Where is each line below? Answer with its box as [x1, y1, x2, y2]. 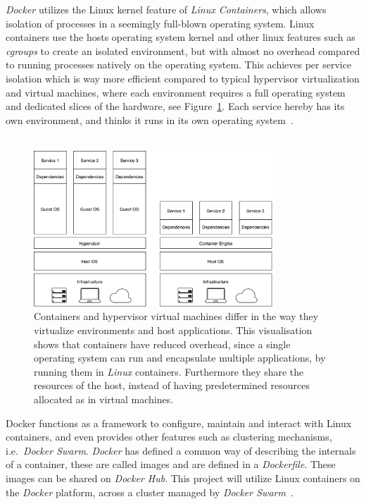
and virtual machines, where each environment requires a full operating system [6, 85, 346, 99]
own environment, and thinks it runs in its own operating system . [6, 112, 294, 127]
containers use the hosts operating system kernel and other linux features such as [6, 30, 355, 44]
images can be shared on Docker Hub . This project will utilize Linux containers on [6, 470, 360, 485]
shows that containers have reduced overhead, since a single [34, 336, 291, 351]
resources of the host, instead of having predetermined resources [34, 378, 310, 393]
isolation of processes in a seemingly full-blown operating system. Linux [6, 16, 315, 30]
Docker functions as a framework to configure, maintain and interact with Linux [6, 415, 352, 430]
